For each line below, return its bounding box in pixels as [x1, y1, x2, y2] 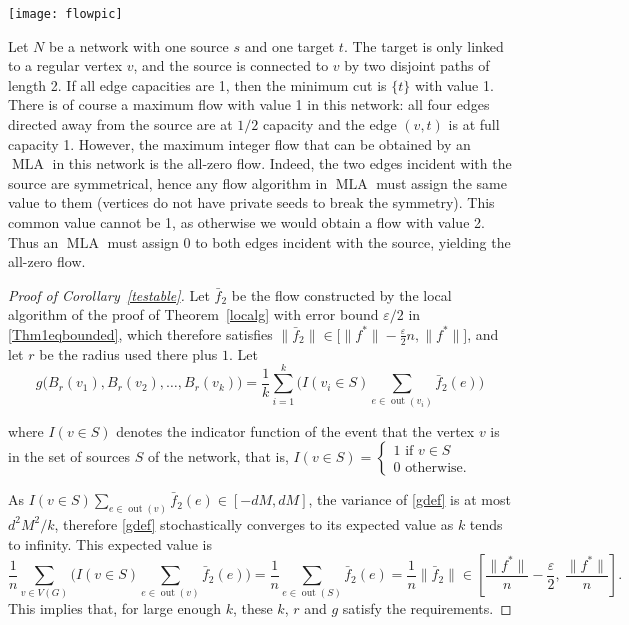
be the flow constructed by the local [231, 284, 452, 305]
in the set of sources [8, 446, 130, 467]
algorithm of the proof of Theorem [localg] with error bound [8, 304, 379, 325]
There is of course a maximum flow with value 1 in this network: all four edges [8, 94, 490, 115]
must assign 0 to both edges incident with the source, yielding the [107, 231, 511, 252]
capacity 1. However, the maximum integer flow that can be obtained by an [8, 133, 471, 154]
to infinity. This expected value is [8, 533, 212, 554]
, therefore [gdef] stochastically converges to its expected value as [54, 513, 454, 534]
